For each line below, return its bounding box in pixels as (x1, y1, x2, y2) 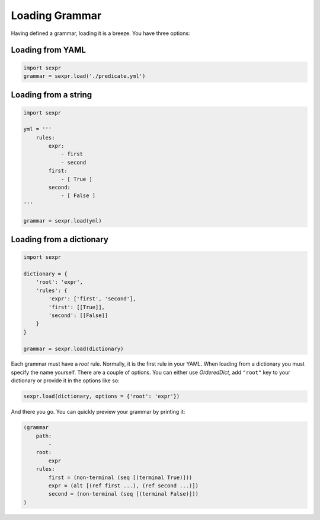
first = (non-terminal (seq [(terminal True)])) (48, 474, 193, 481)
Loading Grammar (11, 9, 102, 22)
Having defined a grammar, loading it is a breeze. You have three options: (11, 30, 190, 37)
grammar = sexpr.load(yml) (23, 217, 102, 224)
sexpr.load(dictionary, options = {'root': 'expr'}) (23, 393, 180, 400)
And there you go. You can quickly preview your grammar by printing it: (11, 408, 185, 416)
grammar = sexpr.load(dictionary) (23, 345, 124, 352)
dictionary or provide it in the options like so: (11, 377, 120, 384)
